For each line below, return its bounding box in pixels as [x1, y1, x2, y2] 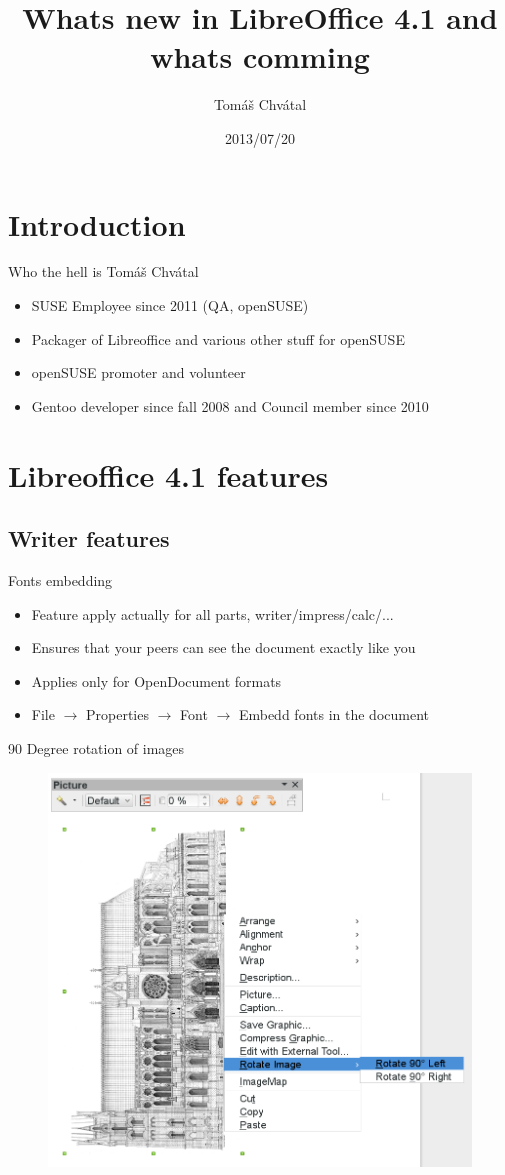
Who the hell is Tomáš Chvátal [8, 261, 199, 282]
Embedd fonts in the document [238, 704, 429, 725]
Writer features [8, 523, 170, 554]
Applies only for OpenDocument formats [31, 670, 282, 691]
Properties [86, 704, 149, 725]
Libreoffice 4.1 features [8, 454, 329, 495]
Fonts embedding [8, 569, 113, 590]
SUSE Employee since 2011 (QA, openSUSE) [31, 295, 309, 316]
